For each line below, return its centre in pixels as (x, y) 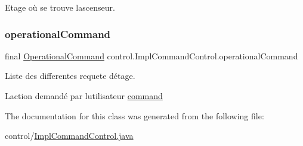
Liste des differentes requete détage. (70, 76)
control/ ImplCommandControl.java (69, 136)
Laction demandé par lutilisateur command (84, 96)
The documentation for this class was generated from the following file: (135, 115)
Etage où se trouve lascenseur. (60, 7)
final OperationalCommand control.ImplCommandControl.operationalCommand (151, 55)
